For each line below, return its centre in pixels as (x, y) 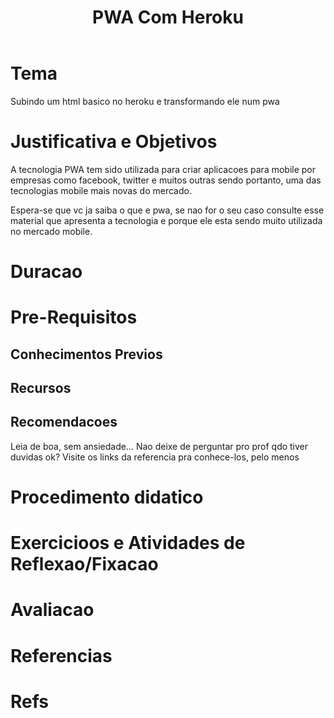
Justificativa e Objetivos (114, 142)
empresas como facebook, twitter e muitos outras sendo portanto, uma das (166, 180)
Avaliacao (52, 610)
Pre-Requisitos (74, 317)
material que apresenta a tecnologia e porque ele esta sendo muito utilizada (166, 220)
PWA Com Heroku (168, 17)
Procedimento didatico (107, 497)
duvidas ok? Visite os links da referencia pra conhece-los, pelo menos (155, 457)
